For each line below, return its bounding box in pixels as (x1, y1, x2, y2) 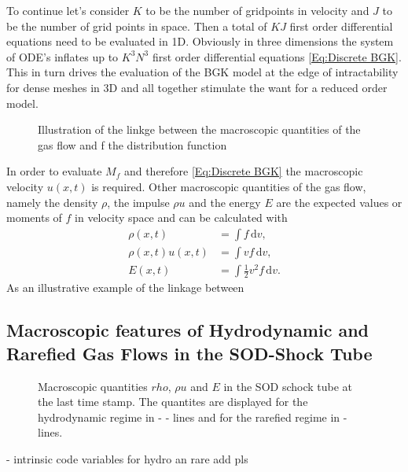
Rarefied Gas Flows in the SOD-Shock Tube (6, 341, 373, 365)
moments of (6, 209, 62, 226)
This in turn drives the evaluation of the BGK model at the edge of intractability (6, 64, 399, 80)
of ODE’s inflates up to (6, 48, 119, 65)
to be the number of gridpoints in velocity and (145, 2, 369, 18)
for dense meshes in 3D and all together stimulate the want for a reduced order (6, 79, 388, 95)
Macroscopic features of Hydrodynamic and (6, 318, 369, 342)
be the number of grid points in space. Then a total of (6, 17, 267, 34)
